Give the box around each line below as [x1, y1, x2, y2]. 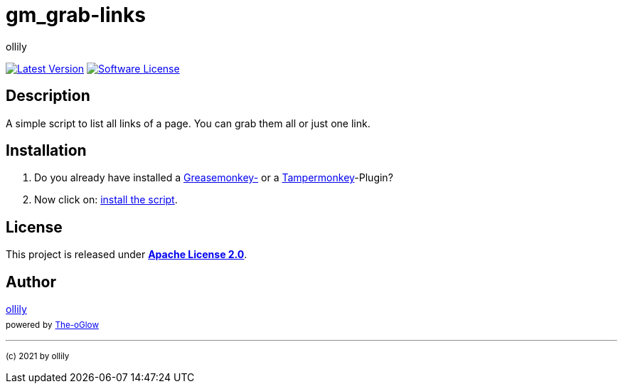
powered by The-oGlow [6, 319, 99, 330]
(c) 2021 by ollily [6, 351, 70, 361]
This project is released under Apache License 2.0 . [6, 248, 247, 261]
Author [6, 272, 56, 291]
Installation [6, 142, 87, 160]
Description [6, 87, 90, 105]
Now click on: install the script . [34, 193, 178, 206]
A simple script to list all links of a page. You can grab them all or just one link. [6, 117, 371, 129]
